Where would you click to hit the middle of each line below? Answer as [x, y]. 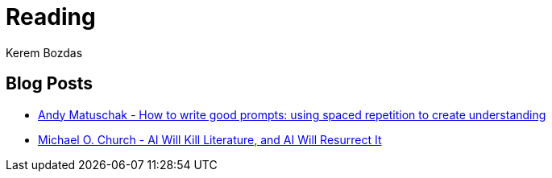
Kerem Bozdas [44, 52]
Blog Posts [50, 84]
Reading [51, 17]
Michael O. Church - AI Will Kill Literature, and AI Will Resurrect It [210, 139]
